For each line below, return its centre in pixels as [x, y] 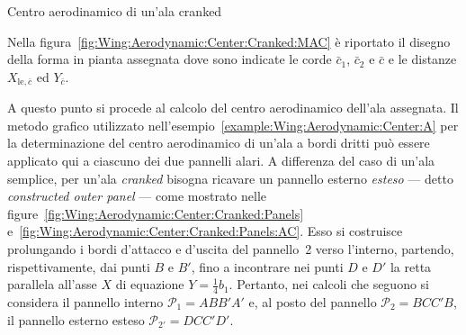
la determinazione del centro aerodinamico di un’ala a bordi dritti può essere [219, 143]
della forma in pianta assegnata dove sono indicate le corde [170, 59]
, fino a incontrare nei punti [267, 266]
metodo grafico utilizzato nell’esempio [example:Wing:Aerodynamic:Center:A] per [233, 125]
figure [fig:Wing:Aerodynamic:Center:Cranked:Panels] [156, 213]
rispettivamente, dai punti [79, 266]
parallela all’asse [52, 284]
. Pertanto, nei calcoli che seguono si [329, 284]
